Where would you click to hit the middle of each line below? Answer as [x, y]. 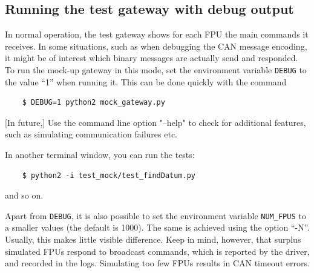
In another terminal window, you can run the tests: [100, 155]
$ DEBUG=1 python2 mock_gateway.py [93, 103]
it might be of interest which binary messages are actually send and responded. [152, 58]
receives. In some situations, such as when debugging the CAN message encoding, [156, 46]
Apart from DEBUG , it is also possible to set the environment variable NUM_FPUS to [155, 215]
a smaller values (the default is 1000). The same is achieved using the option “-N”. [157, 227]
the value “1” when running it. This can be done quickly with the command [146, 81]
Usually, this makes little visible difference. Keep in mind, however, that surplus [153, 239]
